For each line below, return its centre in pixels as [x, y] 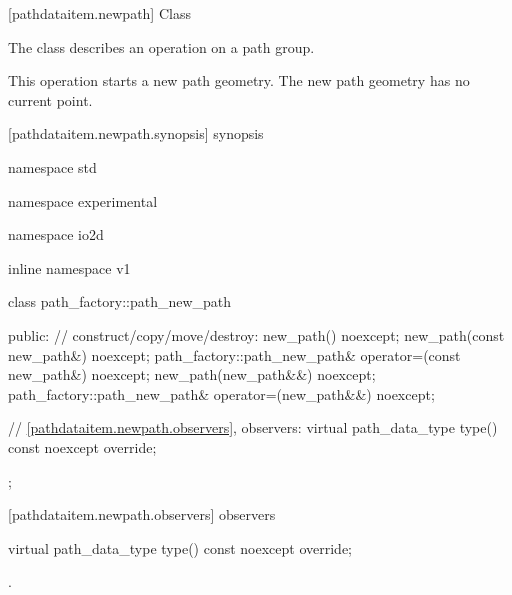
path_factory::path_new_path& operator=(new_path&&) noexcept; [221, 393]
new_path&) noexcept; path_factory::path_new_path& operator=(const [234, 354]
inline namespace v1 [69, 267]
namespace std [52, 166]
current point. [50, 99]
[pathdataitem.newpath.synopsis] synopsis [136, 133]
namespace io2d [56, 234]
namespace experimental [83, 200]
